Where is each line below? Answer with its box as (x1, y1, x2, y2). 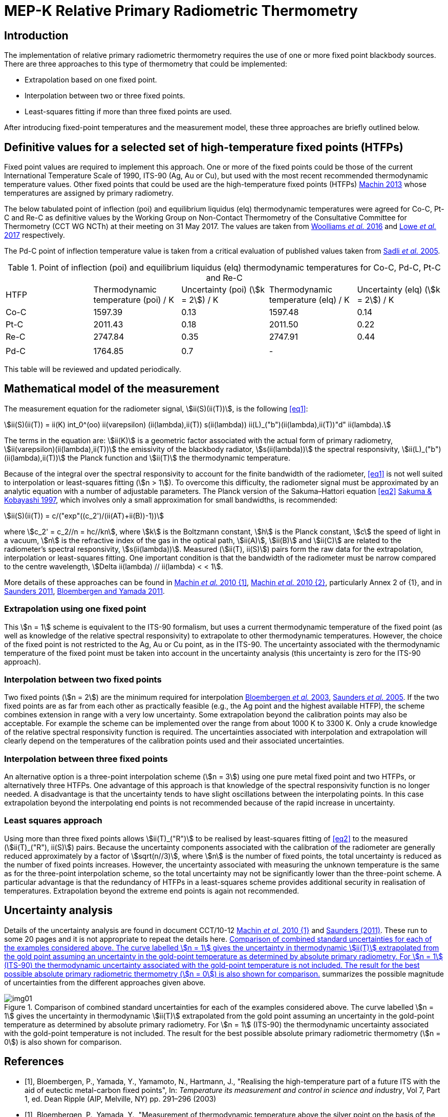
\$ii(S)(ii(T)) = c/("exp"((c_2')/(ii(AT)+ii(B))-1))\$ (4, 511, 164, 520)
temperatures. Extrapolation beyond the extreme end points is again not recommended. (4, 886, 300, 895)
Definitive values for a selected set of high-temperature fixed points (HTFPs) (4, 140, 403, 154)
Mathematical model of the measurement (4, 382, 220, 396)
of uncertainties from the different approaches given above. (4, 978, 206, 987)
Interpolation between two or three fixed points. (25, 91, 185, 100)
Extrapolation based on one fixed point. (25, 75, 157, 85)
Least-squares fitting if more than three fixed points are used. (25, 107, 232, 116)
